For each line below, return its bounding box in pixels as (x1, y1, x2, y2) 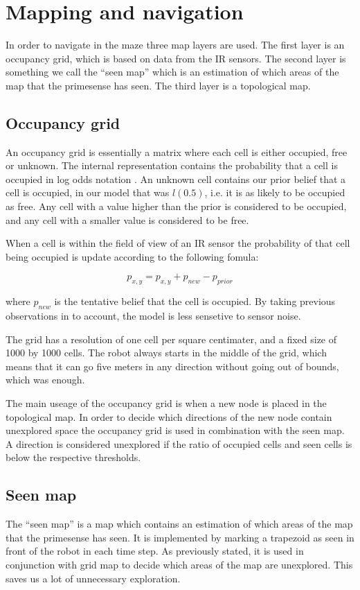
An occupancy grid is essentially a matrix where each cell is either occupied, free (6, 144, 348, 159)
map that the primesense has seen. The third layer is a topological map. (6, 78, 311, 92)
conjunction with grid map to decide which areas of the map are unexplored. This (6, 557, 353, 571)
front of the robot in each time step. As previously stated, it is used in (6, 544, 304, 558)
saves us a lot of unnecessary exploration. (6, 571, 181, 585)
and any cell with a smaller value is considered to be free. (6, 212, 249, 227)
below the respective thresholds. (6, 450, 141, 465)
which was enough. (6, 372, 85, 387)
